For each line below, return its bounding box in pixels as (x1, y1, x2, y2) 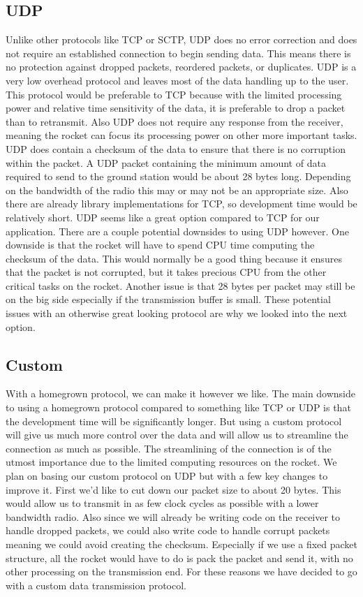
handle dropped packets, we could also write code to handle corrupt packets (6, 523, 330, 538)
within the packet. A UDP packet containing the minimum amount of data (6, 155, 326, 170)
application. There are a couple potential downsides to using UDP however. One (6, 223, 349, 238)
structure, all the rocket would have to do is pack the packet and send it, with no (6, 550, 353, 565)
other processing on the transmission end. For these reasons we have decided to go (6, 564, 357, 579)
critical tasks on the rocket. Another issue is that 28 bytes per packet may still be (6, 278, 355, 293)
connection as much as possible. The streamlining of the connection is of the (6, 441, 332, 455)
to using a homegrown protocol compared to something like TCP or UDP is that (6, 400, 351, 415)
